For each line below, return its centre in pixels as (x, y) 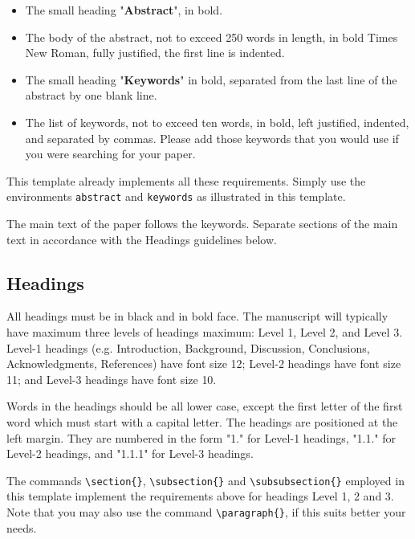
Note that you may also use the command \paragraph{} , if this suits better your (206, 511)
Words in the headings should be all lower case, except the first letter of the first (205, 406)
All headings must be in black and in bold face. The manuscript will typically (197, 316)
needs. (22, 527)
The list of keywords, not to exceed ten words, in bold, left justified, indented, (217, 122)
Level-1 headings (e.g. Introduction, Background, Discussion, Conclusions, (188, 347)
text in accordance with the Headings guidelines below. (142, 239)
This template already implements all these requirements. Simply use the (186, 180)
